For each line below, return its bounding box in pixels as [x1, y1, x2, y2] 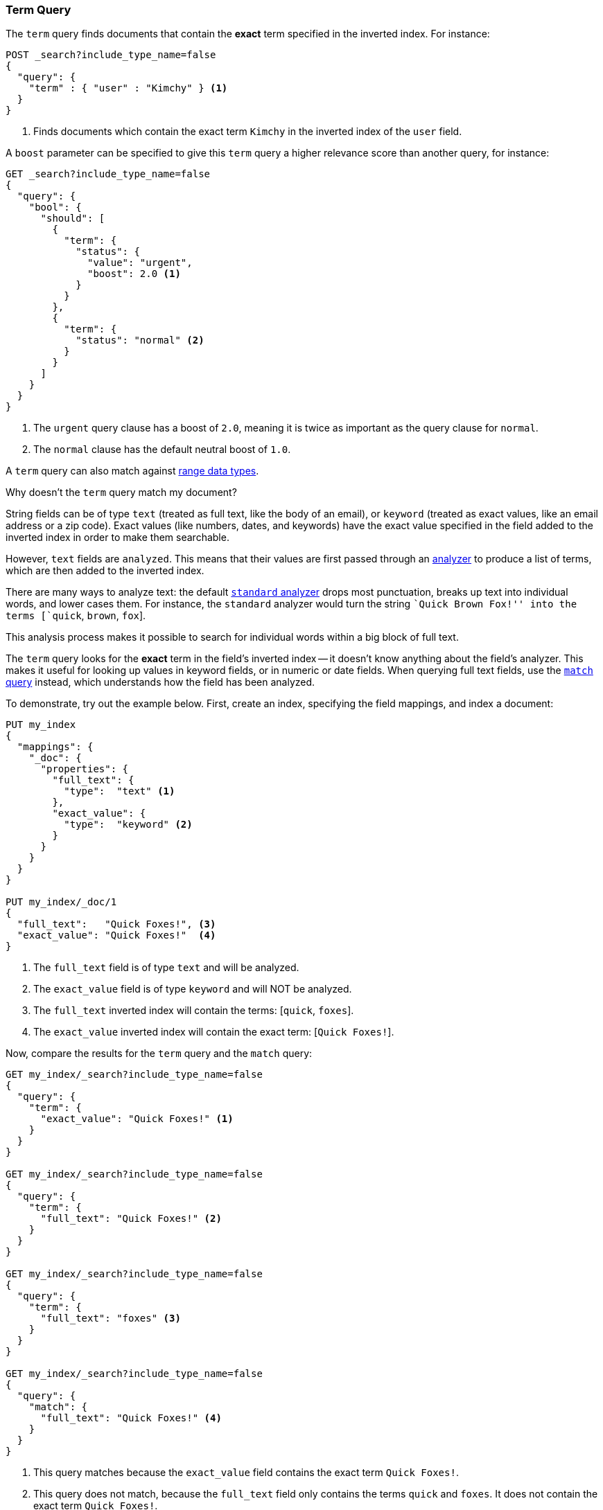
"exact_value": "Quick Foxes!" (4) [17, 930, 216, 941]
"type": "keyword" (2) [64, 819, 193, 830]
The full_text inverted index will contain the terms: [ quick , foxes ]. [33, 1004, 354, 1017]
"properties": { [40, 763, 129, 775]
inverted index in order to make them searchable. [6, 531, 229, 544]
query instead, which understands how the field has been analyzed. [6, 676, 315, 689]
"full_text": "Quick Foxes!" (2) [40, 1213, 222, 1225]
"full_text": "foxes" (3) [40, 1313, 181, 1324]
